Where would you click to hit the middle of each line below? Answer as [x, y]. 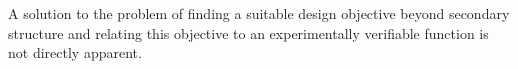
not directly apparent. [75, 52]
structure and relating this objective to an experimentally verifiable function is [248, 32]
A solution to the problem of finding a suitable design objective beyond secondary [259, 13]
